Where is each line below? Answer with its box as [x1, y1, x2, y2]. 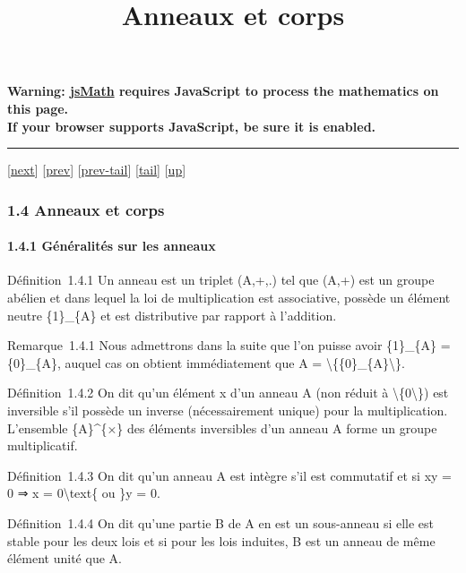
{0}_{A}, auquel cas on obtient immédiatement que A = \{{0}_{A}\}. [7, 353, 405, 372]
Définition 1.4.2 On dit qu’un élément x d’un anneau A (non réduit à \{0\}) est [7, 383, 449, 402]
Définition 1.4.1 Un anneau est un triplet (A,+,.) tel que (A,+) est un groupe [7, 270, 435, 289]
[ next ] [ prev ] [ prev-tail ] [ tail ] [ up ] [7, 160, 186, 179]
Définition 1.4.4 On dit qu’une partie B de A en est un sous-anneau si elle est [7, 513, 435, 532]
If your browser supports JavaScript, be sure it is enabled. [7, 116, 376, 135]
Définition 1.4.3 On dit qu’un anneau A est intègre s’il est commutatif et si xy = [7, 466, 452, 484]
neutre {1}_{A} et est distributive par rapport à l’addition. [7, 305, 337, 324]
